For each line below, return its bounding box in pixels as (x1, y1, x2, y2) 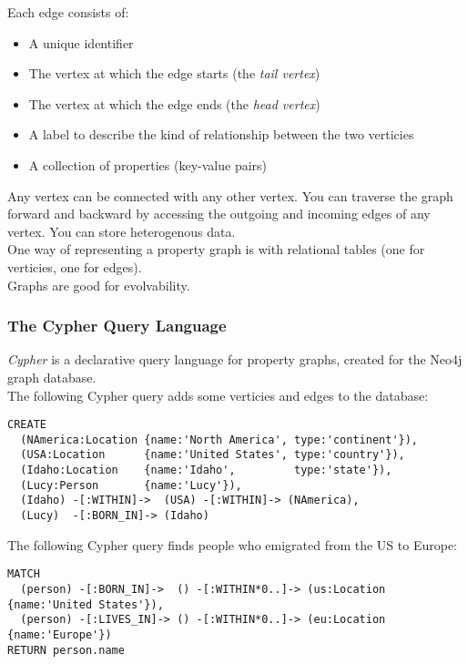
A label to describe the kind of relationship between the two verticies (28, 125, 414, 144)
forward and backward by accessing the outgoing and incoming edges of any (7, 204, 431, 223)
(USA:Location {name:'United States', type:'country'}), (20, 448, 405, 462)
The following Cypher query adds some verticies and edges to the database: (7, 385, 429, 404)
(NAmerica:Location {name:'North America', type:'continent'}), (20, 433, 419, 446)
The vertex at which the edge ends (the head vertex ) (28, 94, 320, 113)
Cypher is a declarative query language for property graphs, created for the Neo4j (7, 350, 463, 369)
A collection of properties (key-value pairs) (28, 155, 268, 174)
